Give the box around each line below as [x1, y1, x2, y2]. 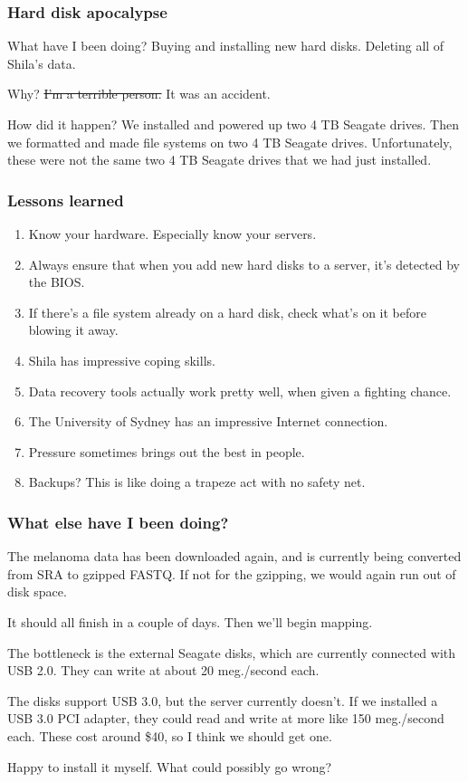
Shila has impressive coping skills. [28, 350, 215, 369]
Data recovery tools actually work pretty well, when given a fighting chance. [28, 381, 452, 400]
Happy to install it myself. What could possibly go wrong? [7, 757, 332, 776]
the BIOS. [28, 272, 85, 291]
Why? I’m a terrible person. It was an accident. [7, 84, 271, 103]
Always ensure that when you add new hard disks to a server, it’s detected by [28, 254, 460, 273]
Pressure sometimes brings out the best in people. [28, 442, 305, 461]
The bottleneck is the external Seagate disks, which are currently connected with [7, 643, 456, 662]
